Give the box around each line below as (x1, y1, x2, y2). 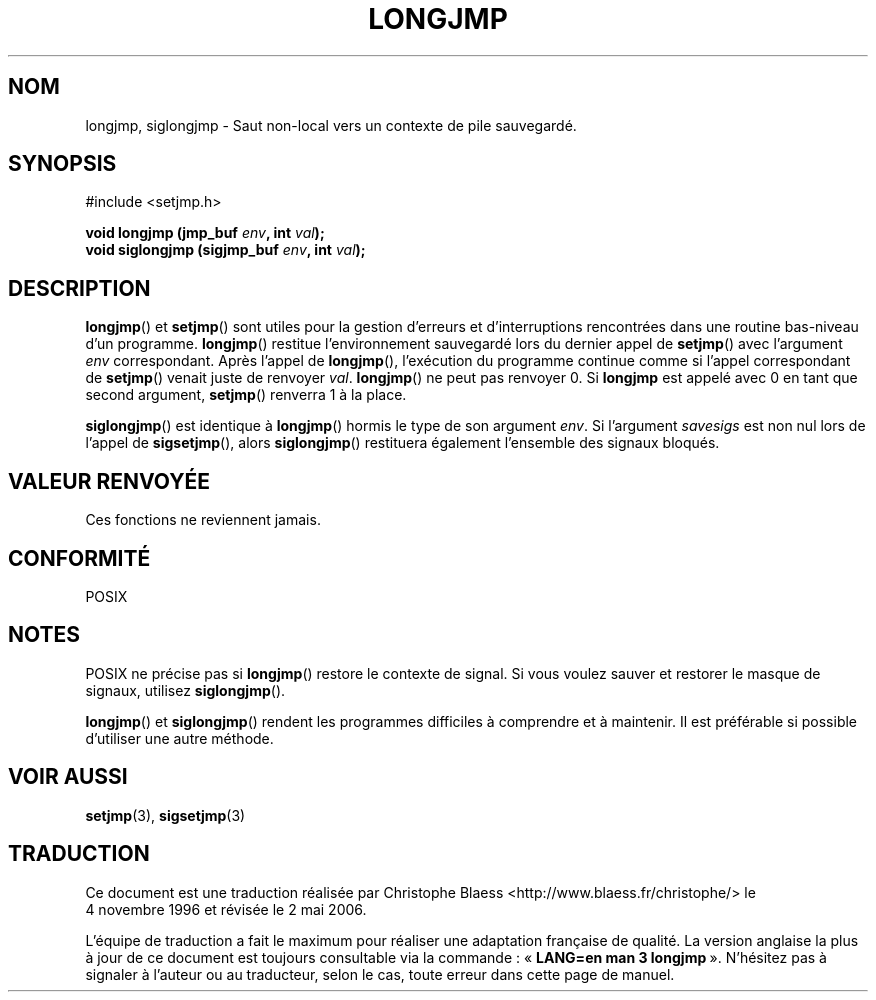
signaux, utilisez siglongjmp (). (85, 681, 286, 699)
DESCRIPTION (8, 275, 151, 301)
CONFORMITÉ (8, 545, 151, 571)
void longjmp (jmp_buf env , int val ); (85, 224, 325, 242)
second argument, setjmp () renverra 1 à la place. (85, 386, 407, 404)
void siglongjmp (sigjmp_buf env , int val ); (85, 241, 366, 259)
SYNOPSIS (8, 151, 117, 177)
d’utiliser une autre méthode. (85, 729, 274, 747)
